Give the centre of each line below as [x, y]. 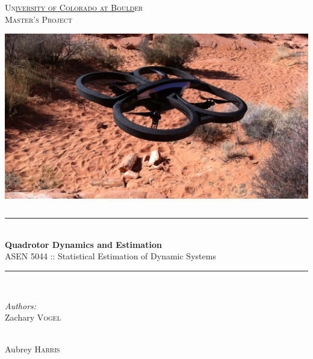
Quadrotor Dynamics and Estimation [83, 244]
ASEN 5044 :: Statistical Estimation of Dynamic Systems [110, 256]
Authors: [21, 305]
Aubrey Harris [33, 349]
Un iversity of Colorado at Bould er [74, 7]
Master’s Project [39, 19]
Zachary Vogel [33, 317]
